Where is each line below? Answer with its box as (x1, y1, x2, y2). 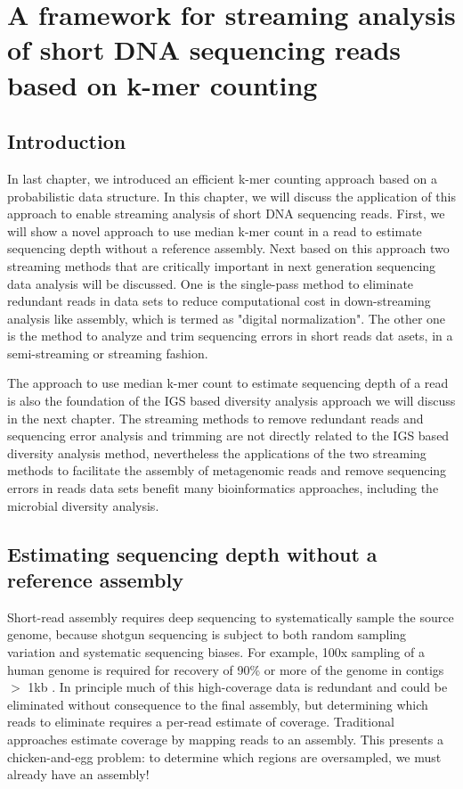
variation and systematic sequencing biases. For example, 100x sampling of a (7, 643, 425, 662)
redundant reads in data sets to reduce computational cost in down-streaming (7, 292, 431, 310)
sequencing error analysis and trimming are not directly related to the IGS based (7, 426, 450, 445)
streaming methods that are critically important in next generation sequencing (7, 256, 436, 275)
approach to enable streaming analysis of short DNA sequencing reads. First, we (7, 204, 445, 223)
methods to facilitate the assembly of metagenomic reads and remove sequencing (7, 461, 447, 480)
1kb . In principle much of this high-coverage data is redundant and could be (28, 678, 448, 696)
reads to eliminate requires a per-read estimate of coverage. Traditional (7, 712, 394, 731)
